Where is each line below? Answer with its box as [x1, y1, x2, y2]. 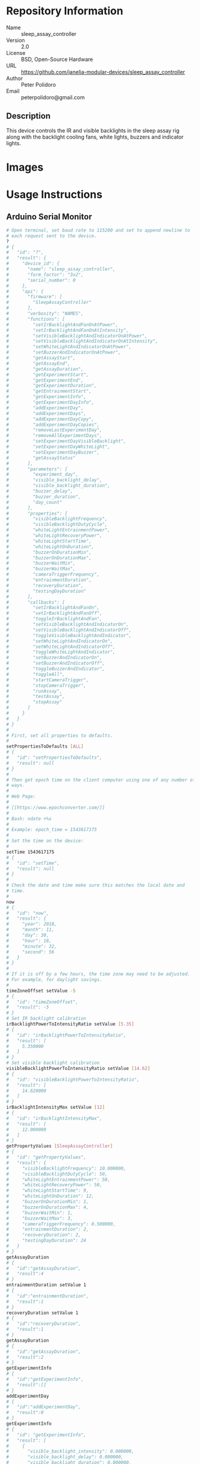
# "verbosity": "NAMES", [6, 310, 84, 317]
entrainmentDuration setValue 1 [6, 1282, 86, 1288]
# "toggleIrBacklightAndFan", [6, 616, 102, 622]
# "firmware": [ [6, 294, 62, 300]
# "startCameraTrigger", [6, 676, 89, 683]
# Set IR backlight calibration [6, 1016, 86, 1022]
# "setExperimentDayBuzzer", [6, 449, 100, 455]
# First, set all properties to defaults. [6, 733, 113, 739]
